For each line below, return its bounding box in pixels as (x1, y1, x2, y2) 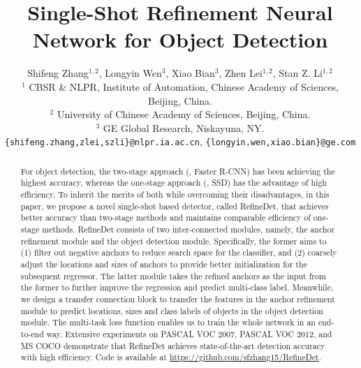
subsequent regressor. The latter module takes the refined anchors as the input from (20, 270, 326, 281)
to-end (20, 327, 44, 339)
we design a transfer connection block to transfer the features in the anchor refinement (20, 293, 335, 304)
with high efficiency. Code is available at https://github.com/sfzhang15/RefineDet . (20, 351, 322, 363)
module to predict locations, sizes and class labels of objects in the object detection (20, 304, 323, 316)
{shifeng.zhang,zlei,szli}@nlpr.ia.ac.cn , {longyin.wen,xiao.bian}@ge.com (4, 134, 356, 149)
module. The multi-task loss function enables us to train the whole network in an (20, 316, 316, 328)
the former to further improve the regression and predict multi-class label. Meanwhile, (20, 281, 334, 293)
